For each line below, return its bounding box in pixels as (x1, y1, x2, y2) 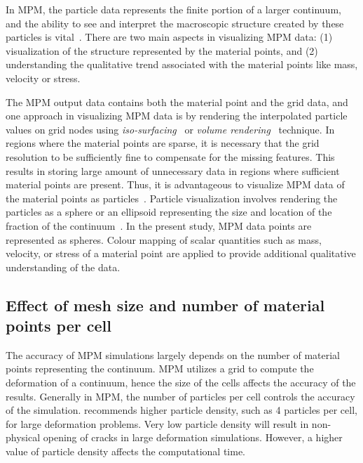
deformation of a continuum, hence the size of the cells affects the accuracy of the (6, 375, 356, 390)
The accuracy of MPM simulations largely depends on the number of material (6, 347, 340, 362)
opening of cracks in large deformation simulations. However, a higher (43, 430, 343, 445)
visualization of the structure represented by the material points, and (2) (6, 43, 318, 58)
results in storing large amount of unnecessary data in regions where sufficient (6, 163, 340, 178)
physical (6, 430, 41, 445)
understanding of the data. (6, 259, 121, 274)
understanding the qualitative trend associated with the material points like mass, (6, 57, 358, 72)
